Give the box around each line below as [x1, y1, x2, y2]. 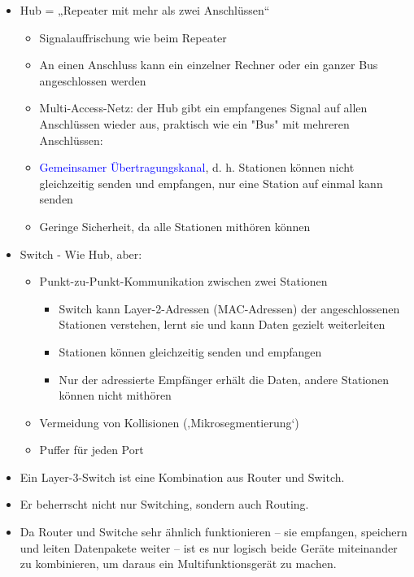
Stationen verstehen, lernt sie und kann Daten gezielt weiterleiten [59, 316, 386, 333]
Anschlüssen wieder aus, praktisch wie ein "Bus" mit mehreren [39, 115, 350, 132]
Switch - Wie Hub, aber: [20, 245, 142, 262]
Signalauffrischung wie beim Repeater [39, 28, 227, 46]
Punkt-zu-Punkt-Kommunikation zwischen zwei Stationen [39, 273, 328, 290]
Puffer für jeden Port [39, 441, 144, 458]
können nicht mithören [59, 387, 172, 404]
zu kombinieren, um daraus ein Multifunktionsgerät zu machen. [20, 555, 337, 572]
